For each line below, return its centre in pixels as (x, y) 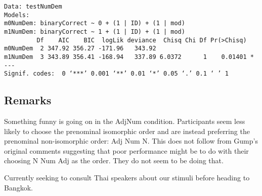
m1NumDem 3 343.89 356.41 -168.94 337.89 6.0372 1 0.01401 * (129, 57)
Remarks (28, 100)
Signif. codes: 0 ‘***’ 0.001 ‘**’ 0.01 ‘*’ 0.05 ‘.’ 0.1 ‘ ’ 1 (116, 74)
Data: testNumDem (33, 7)
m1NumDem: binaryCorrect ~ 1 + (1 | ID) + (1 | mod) (95, 31)
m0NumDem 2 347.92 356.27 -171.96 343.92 (80, 49)
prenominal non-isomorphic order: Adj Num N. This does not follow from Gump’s (131, 141)
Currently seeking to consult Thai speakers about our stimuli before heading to (127, 178)
